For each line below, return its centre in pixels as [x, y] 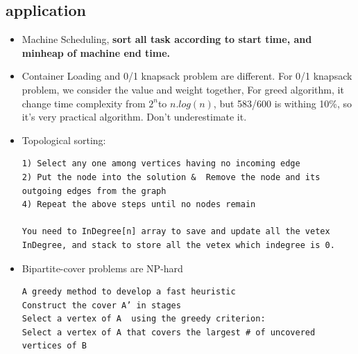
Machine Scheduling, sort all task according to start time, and [167, 39]
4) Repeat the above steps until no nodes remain [139, 205]
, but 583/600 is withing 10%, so [283, 103]
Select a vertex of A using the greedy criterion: [144, 319]
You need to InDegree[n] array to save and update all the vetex [176, 232]
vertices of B [54, 346]
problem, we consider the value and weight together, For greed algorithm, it [183, 89]
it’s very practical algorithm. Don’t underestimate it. [134, 117]
